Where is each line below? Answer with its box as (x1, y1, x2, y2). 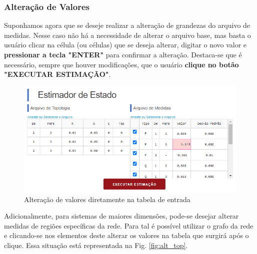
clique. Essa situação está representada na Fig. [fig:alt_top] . (4, 240, 188, 251)
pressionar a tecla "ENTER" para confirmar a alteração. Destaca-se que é (4, 49, 242, 59)
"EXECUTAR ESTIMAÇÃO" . (4, 69, 111, 79)
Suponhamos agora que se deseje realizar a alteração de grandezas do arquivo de (4, 20, 250, 30)
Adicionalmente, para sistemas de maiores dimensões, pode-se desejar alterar (4, 211, 239, 221)
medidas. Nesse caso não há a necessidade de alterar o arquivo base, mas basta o (4, 29, 251, 40)
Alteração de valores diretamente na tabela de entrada (24, 194, 190, 204)
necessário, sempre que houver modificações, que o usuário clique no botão (4, 59, 239, 69)
